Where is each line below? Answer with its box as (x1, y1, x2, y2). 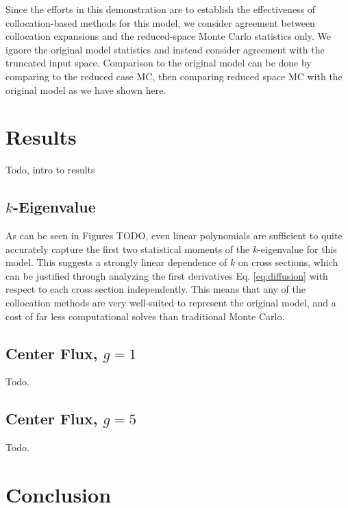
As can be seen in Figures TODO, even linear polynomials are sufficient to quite (5, 228, 343, 243)
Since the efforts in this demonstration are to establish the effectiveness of (5, 2, 316, 16)
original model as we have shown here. (5, 82, 166, 97)
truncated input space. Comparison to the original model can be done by (5, 56, 312, 70)
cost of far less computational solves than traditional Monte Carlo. (5, 309, 285, 323)
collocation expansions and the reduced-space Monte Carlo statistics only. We (5, 29, 331, 43)
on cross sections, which (238, 255, 338, 269)
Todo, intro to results (5, 162, 95, 177)
